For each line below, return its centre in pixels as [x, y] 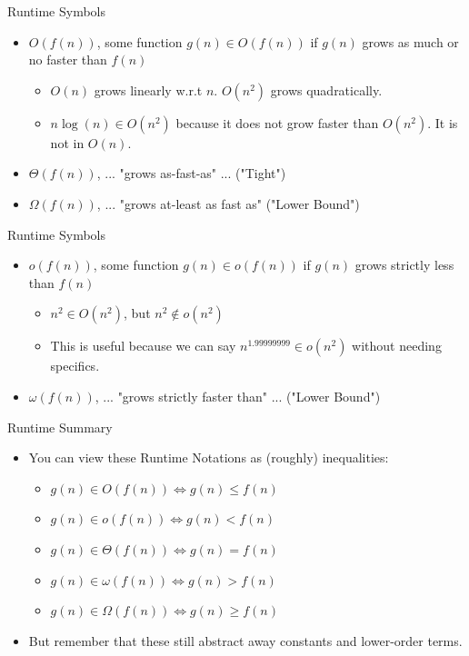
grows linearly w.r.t [148, 89]
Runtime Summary [60, 427]
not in [67, 142]
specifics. [75, 366]
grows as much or [410, 41]
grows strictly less [404, 265]
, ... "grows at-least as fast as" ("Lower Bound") [228, 203]
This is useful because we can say [143, 346]
